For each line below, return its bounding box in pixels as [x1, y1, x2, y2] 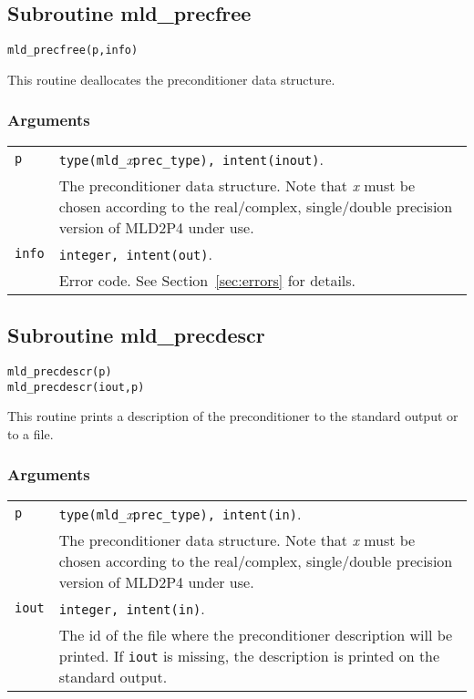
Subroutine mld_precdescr [7, 321, 265, 349]
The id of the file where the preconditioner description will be [58, 623, 453, 645]
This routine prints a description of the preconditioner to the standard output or [7, 406, 459, 426]
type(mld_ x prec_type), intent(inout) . [58, 148, 324, 170]
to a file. [7, 424, 54, 443]
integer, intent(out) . [58, 242, 212, 264]
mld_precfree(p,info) [7, 44, 139, 57]
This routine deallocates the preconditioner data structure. [7, 69, 335, 88]
